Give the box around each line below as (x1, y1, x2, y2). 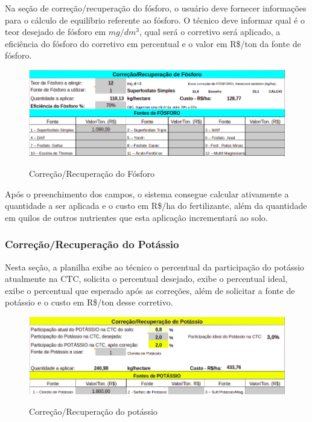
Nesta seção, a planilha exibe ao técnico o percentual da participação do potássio (5, 260, 304, 273)
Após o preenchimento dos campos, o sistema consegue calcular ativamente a (5, 187, 289, 200)
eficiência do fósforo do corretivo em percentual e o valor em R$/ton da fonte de (5, 37, 301, 50)
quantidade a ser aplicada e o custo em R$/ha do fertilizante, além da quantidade (5, 199, 307, 212)
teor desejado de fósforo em (5, 25, 106, 38)
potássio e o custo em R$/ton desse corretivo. (5, 296, 173, 309)
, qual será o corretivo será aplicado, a (139, 25, 281, 38)
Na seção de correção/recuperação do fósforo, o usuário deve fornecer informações (5, 2, 307, 14)
